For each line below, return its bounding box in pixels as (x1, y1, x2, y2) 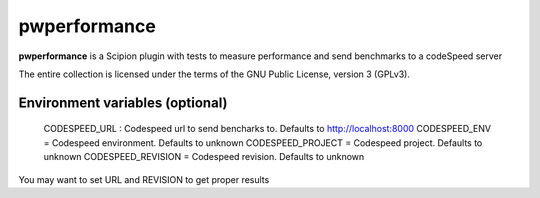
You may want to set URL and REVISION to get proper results (18, 173, 270, 185)
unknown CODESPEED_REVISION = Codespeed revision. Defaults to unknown (43, 151, 365, 163)
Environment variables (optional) (18, 94, 228, 111)
